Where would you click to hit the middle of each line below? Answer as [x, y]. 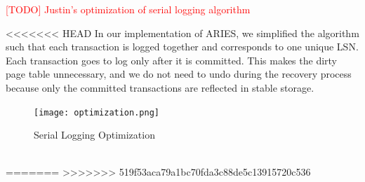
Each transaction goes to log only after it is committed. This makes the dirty [171, 60]
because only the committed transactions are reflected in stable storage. [160, 87]
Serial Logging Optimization [94, 135]
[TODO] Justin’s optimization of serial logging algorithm [128, 9]
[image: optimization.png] [97, 112]
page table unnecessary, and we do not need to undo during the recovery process [179, 74]
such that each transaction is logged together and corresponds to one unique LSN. [182, 47]
